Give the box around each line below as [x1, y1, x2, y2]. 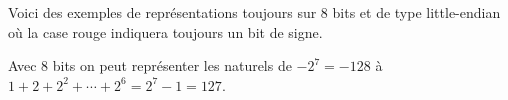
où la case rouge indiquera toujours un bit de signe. [8, 21, 323, 42]
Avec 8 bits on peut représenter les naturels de [8, 55, 292, 76]
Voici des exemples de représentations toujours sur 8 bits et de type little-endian [8, 2, 501, 22]
